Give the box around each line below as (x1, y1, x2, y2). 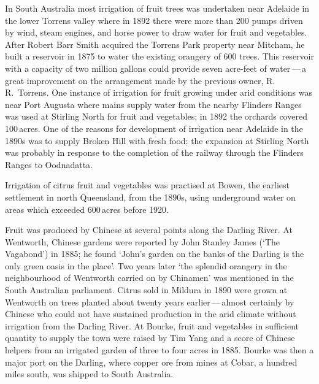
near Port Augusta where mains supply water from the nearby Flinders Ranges (5, 98, 302, 110)
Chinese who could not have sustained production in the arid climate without (5, 307, 296, 320)
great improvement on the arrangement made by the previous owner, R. (5, 74, 275, 86)
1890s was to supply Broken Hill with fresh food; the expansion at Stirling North (5, 134, 309, 147)
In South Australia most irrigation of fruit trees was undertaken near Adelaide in (5, 2, 310, 14)
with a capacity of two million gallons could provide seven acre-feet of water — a (5, 61, 307, 74)
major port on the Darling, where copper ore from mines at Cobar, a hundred (5, 355, 298, 368)
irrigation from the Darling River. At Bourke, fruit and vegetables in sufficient (5, 319, 299, 332)
